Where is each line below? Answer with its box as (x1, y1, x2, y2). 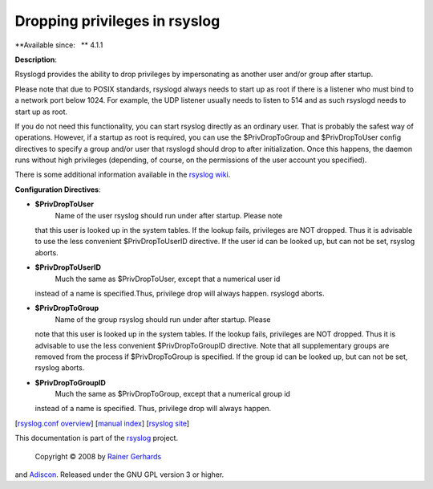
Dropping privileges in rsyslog (14, 12, 221, 30)
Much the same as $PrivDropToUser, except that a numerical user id (55, 274, 281, 283)
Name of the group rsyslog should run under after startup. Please (55, 314, 271, 324)
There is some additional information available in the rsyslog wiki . (14, 169, 231, 180)
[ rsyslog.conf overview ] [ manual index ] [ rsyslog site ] (14, 418, 190, 428)
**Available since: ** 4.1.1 (14, 40, 103, 50)
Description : (14, 55, 58, 64)
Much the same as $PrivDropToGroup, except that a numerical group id (55, 389, 290, 399)
